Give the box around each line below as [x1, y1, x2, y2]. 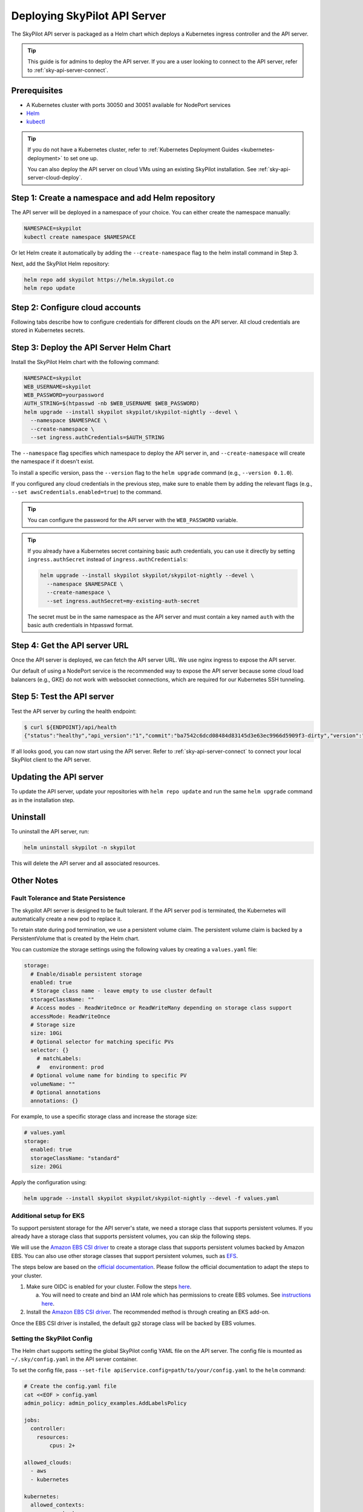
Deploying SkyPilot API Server [11, 9, 166, 22]
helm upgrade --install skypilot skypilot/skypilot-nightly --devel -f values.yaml [24, 1194, 280, 1202]
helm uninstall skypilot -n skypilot [24, 844, 136, 851]
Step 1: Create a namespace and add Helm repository [11, 193, 215, 203]
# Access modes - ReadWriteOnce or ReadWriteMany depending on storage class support [30, 1005, 292, 1011]
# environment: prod [36, 1063, 104, 1070]
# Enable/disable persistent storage [30, 971, 142, 977]
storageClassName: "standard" [30, 1155, 120, 1161]
